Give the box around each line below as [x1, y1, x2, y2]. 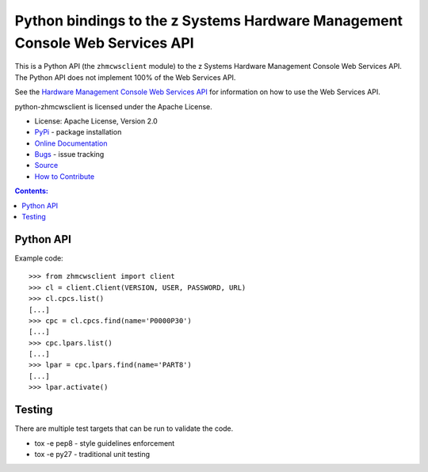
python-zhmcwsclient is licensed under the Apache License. [14, 101, 213, 111]
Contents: [14, 186, 49, 196]
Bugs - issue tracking [34, 150, 105, 159]
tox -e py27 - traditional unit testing [34, 449, 151, 459]
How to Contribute [34, 171, 95, 181]
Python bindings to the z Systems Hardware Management [14, 12, 403, 29]
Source [34, 161, 59, 170]
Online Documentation [34, 139, 108, 148]
